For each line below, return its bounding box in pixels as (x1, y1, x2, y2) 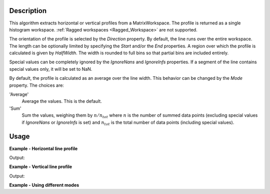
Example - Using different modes (9, 182, 79, 188)
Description (9, 6, 47, 15)
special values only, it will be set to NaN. (9, 66, 92, 72)
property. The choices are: (9, 82, 64, 88)
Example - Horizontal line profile (9, 145, 78, 152)
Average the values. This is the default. (21, 98, 102, 104)
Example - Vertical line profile (9, 164, 72, 170)
